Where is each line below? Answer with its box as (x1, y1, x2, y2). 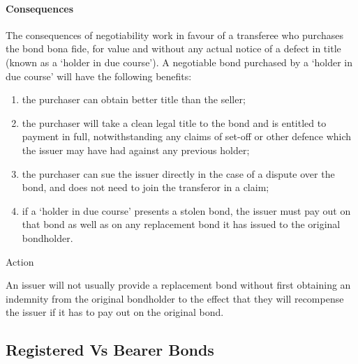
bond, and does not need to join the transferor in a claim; (22, 180, 269, 195)
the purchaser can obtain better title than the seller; (22, 92, 246, 107)
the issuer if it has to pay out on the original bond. (6, 305, 224, 319)
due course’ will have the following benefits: (6, 68, 192, 83)
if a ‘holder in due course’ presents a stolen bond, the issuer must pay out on (22, 203, 351, 218)
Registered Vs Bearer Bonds (6, 339, 214, 361)
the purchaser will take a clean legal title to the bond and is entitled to (22, 115, 327, 130)
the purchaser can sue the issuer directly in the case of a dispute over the (22, 166, 335, 181)
